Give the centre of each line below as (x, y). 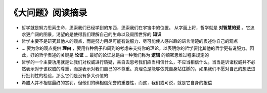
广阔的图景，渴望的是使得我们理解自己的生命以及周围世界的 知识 (96, 34)
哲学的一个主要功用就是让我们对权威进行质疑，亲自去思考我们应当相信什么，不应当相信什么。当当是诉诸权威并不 (136, 62)
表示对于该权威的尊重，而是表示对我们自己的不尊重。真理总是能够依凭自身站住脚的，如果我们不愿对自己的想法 (138, 68)
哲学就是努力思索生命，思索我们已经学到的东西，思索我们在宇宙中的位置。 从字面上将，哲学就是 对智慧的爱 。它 (136, 28)
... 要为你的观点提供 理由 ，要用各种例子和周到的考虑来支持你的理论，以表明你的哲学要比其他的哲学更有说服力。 (135, 48)
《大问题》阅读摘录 (48, 13)
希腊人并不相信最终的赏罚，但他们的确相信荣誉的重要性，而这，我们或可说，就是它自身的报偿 (117, 82)
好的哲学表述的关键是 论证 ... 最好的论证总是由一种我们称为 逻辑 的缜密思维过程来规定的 (119, 55)
